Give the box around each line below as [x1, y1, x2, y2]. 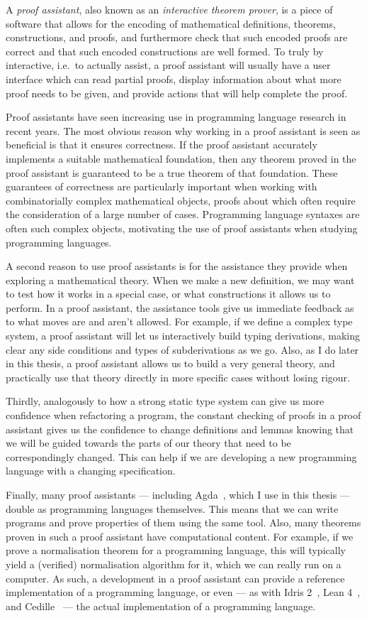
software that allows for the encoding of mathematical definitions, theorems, [6, 16, 336, 31]
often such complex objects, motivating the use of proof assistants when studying [6, 220, 358, 235]
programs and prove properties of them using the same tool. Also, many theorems [6, 515, 361, 530]
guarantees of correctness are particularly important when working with [6, 179, 317, 194]
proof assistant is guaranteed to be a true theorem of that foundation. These [6, 165, 338, 180]
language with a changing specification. [6, 463, 176, 478]
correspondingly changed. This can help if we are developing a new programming [6, 449, 357, 464]
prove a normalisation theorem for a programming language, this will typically [6, 543, 346, 558]
